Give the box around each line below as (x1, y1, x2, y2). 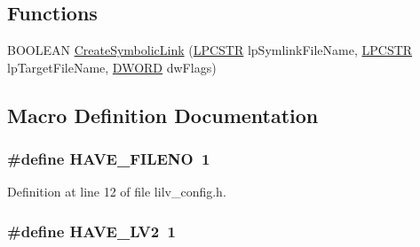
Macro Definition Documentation (7, 101, 319, 128)
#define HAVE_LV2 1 (7, 220, 176, 242)
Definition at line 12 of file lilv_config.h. (7, 182, 226, 201)
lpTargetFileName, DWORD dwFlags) (7, 58, 217, 76)
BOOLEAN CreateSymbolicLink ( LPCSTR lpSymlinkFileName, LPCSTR (7, 41, 413, 59)
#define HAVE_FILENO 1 (7, 148, 210, 170)
